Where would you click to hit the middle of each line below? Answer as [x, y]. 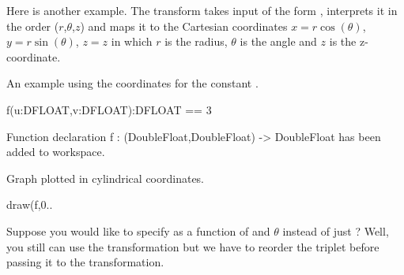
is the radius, [196, 41]
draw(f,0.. [30, 204]
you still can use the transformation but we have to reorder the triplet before [193, 246]
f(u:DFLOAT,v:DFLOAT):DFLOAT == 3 [109, 109]
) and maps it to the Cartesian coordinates [184, 26]
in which [132, 41]
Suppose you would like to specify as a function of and [138, 230]
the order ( [33, 26]
